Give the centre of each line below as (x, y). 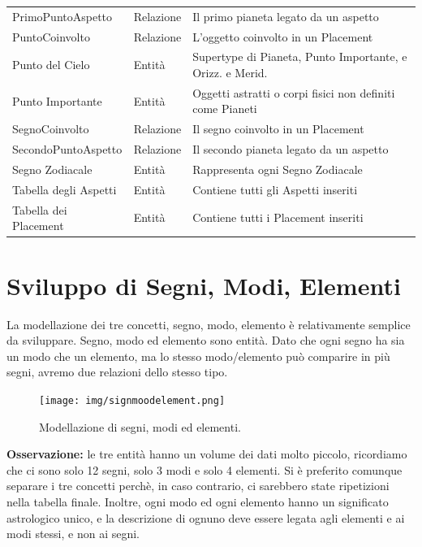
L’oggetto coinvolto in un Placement (283, 36)
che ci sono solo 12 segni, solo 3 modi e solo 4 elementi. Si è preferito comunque (205, 469)
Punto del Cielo (51, 65)
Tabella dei (40, 209)
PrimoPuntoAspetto (62, 16)
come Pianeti (225, 109)
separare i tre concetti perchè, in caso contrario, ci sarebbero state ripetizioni (198, 486)
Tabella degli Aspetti (65, 189)
